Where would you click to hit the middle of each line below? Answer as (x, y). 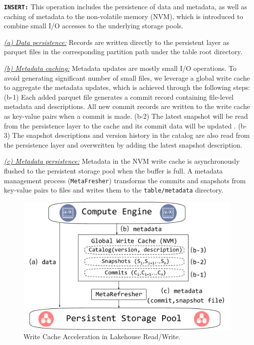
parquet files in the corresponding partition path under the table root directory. (123, 52)
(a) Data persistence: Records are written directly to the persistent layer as (116, 42)
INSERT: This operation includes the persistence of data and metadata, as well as (126, 6)
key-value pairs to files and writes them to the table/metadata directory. (114, 190)
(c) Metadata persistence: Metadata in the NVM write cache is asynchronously (122, 161)
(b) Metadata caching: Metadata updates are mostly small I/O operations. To (120, 68)
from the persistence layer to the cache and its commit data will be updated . (120, 125)
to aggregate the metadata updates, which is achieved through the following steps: (127, 87)
